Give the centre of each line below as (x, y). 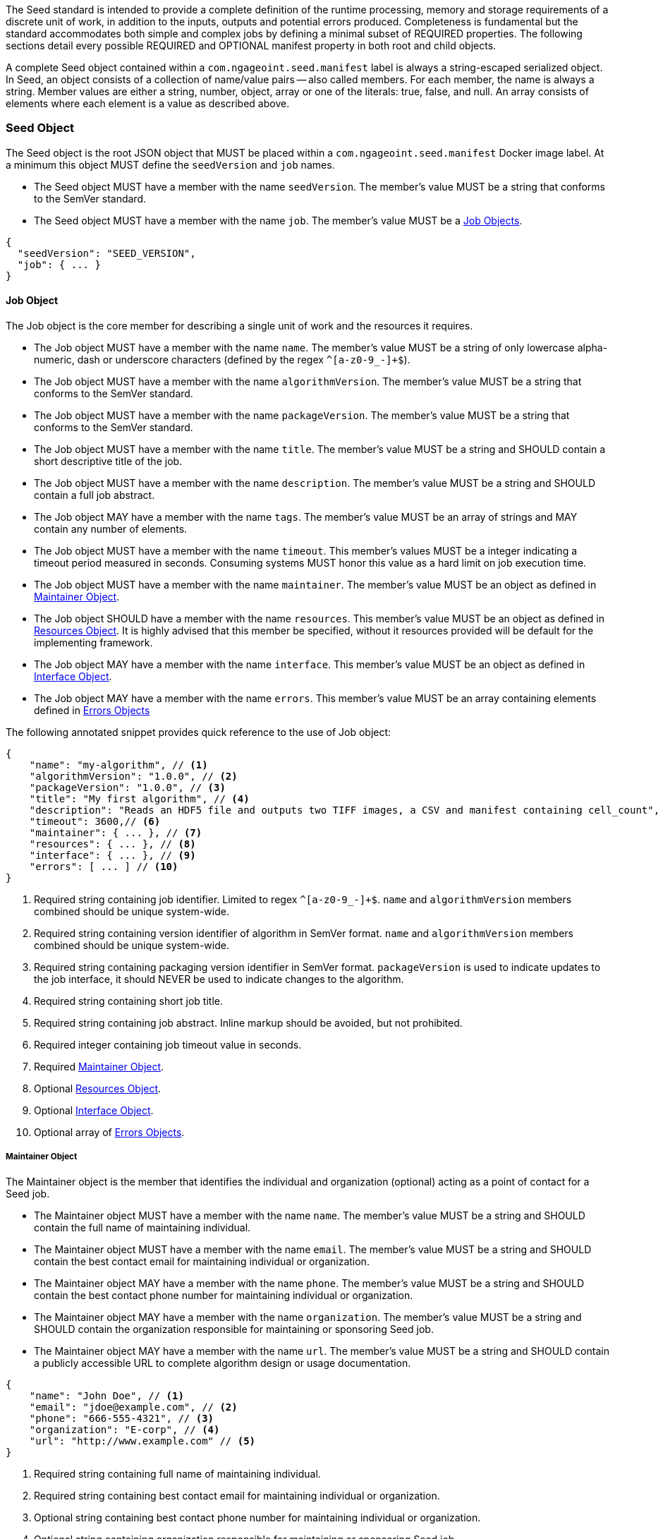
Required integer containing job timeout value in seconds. (168, 1044)
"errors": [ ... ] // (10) (104, 866)
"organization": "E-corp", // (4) (124, 1429)
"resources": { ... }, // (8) (112, 844)
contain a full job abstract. (95, 495)
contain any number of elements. (111, 529)
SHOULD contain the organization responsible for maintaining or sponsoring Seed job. (234, 1329)
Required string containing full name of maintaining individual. (177, 1473)
